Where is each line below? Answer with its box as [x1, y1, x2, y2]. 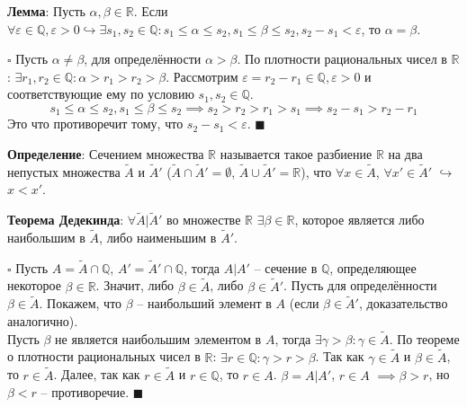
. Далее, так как [53, 365, 140, 384]
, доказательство [358, 294, 448, 313]
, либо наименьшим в [99, 228, 217, 247]
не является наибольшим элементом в [55, 329, 262, 348]
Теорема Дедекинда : [7, 210, 124, 229]
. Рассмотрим [166, 66, 238, 85]
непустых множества [7, 162, 121, 181]
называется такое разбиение [220, 145, 373, 164]
